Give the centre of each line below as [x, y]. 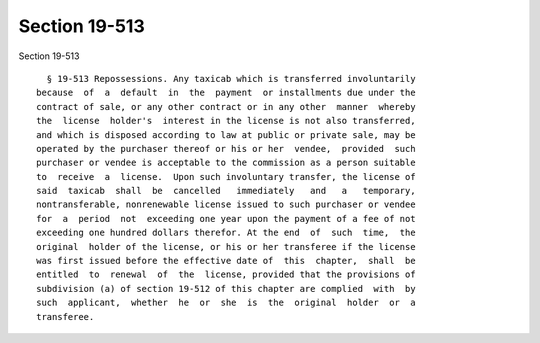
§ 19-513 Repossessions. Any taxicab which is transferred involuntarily [231, 78]
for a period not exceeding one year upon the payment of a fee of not [226, 218]
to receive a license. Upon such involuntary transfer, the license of [226, 176]
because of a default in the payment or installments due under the [226, 93]
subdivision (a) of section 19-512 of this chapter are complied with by [226, 288]
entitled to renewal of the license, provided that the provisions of [226, 274]
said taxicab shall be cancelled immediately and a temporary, [226, 191]
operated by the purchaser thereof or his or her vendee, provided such [226, 148]
